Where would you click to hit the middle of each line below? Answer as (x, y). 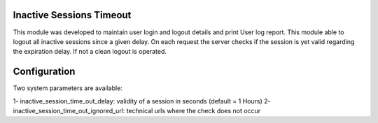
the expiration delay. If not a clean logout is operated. (90, 52)
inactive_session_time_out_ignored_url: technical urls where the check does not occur (137, 110)
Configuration (44, 72)
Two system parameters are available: (68, 88)
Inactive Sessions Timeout (72, 15)
